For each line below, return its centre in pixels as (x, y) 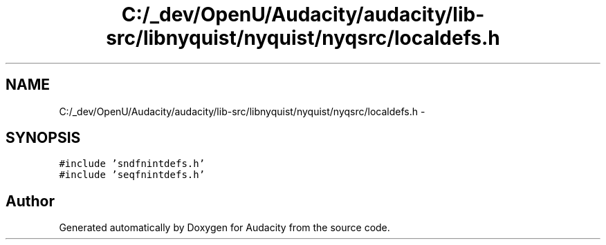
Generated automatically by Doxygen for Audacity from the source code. (224, 228)
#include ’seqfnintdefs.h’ (132, 175)
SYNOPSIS (43, 138)
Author (30, 201)
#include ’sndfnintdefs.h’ (132, 164)
